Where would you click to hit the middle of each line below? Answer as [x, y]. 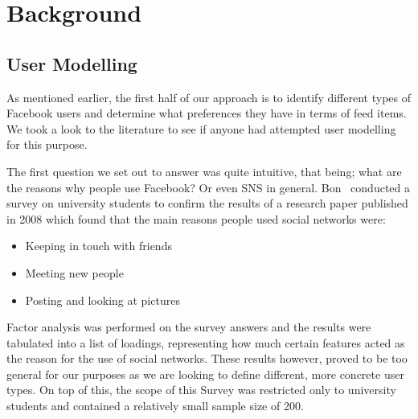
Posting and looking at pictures [102, 300]
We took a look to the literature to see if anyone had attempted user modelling [201, 128]
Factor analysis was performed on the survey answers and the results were [189, 327]
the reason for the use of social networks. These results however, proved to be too [207, 358]
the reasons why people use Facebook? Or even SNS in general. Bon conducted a [209, 187]
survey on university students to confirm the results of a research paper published [207, 203]
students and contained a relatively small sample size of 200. [155, 406]
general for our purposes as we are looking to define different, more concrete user [205, 374]
